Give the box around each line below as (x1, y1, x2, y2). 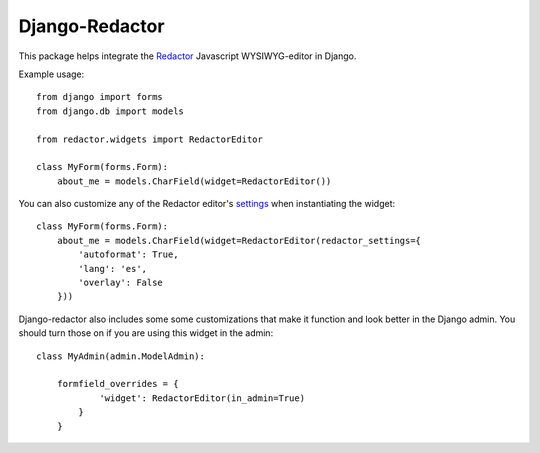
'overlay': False (78, 277, 164, 289)
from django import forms (36, 91, 164, 103)
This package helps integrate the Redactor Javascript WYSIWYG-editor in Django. (18, 50, 357, 62)
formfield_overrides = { (56, 378, 179, 390)
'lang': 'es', (78, 263, 148, 274)
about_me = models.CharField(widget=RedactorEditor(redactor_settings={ (56, 235, 422, 246)
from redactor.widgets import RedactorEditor (36, 133, 264, 145)
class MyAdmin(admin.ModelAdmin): (36, 350, 205, 362)
